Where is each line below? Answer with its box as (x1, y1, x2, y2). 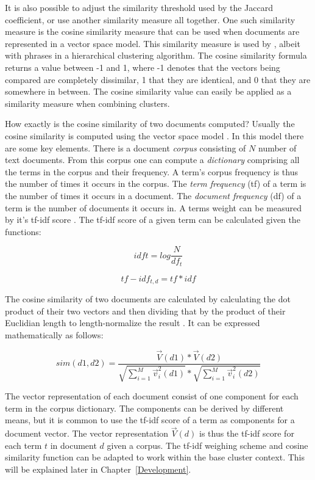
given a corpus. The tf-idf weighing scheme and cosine (107, 438, 308, 451)
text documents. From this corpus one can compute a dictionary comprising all (5, 153, 300, 166)
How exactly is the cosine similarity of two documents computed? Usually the (5, 117, 295, 130)
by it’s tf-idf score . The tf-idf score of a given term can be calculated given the (5, 213, 300, 226)
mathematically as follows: (5, 329, 104, 341)
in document (50, 438, 97, 451)
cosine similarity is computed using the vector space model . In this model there (5, 129, 304, 142)
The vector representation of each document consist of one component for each (5, 390, 299, 402)
